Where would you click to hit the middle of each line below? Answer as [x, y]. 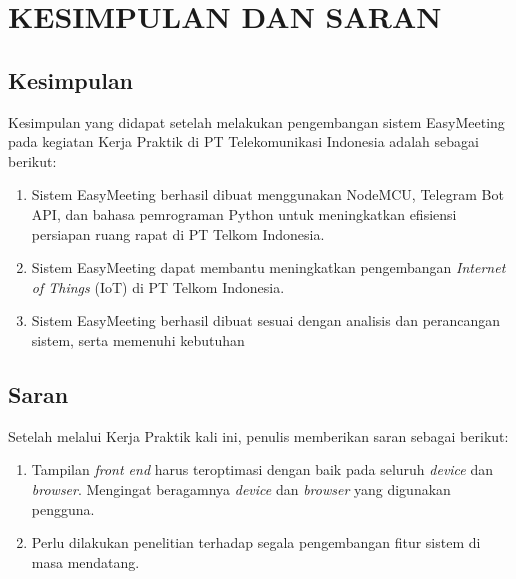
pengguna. [63, 508]
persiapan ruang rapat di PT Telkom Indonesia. [178, 233]
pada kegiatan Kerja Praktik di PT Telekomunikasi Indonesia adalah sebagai [243, 141]
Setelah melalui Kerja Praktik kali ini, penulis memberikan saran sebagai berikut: [258, 435]
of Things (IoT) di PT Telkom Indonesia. [158, 286]
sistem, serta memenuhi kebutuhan [138, 339]
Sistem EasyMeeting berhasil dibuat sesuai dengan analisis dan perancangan [266, 320]
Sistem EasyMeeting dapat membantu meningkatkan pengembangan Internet [268, 267]
